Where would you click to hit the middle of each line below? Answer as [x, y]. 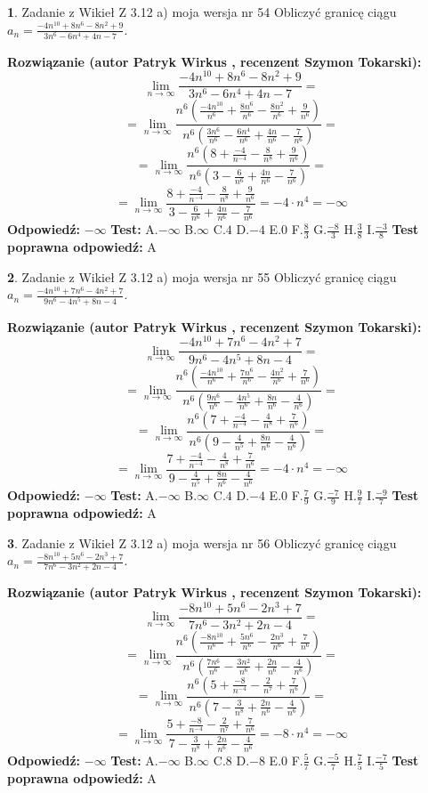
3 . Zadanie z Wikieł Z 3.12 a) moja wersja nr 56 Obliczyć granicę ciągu [202, 542]
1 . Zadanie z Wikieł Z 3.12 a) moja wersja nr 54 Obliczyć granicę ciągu [202, 12]
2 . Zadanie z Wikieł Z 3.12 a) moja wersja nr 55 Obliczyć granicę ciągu [202, 276]
